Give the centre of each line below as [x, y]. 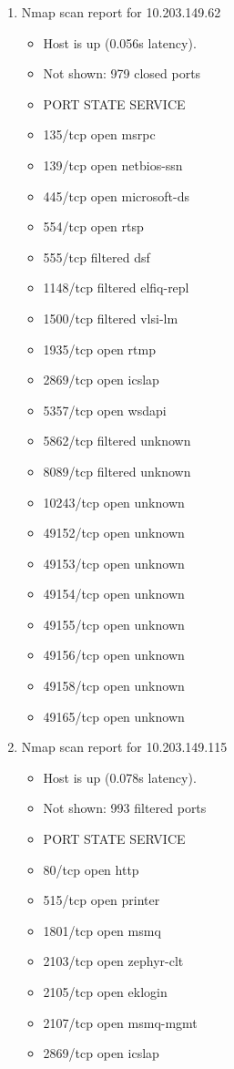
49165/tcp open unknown [114, 716]
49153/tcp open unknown [114, 563]
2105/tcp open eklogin [105, 992]
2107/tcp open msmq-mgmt [120, 1022]
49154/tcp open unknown [114, 594]
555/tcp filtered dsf [97, 257]
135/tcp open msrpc [99, 134]
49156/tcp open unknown [114, 655]
